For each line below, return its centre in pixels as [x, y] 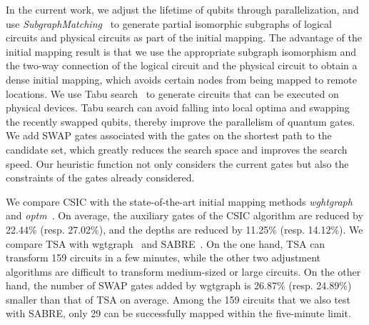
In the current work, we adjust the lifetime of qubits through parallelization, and [182, 9]
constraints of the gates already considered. [100, 177]
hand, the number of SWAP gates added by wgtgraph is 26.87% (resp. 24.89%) [179, 285]
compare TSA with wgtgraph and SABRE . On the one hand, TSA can [166, 243]
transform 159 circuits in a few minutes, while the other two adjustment [163, 257]
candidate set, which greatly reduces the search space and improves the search [177, 149]
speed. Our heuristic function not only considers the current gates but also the [177, 163]
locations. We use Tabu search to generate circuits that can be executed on [172, 93]
